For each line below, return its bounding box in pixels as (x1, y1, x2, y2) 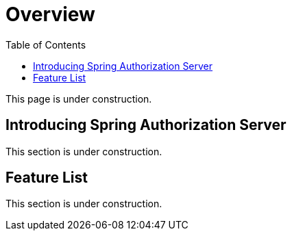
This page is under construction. (5, 92, 152, 105)
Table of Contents (5, 38, 86, 51)
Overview (5, 3, 95, 26)
